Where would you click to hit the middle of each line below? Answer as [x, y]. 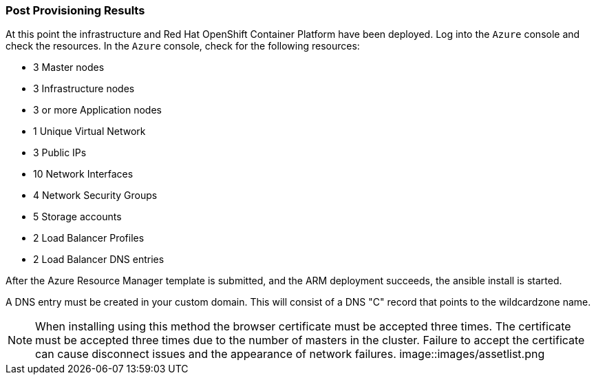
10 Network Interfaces [83, 174]
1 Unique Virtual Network [89, 131]
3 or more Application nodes [97, 110]
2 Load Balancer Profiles [89, 238]
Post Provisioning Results [75, 10]
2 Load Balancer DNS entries [99, 260]
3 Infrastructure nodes [84, 89]
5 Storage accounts [77, 217]
